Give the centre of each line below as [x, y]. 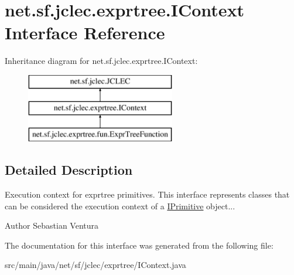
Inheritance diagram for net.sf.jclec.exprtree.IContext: [101, 61]
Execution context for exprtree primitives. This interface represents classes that [147, 194]
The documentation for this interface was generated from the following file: [139, 245]
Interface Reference [85, 33]
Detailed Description [69, 170]
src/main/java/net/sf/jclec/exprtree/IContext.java [95, 265]
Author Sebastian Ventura [52, 225]
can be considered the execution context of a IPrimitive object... [120, 206]
